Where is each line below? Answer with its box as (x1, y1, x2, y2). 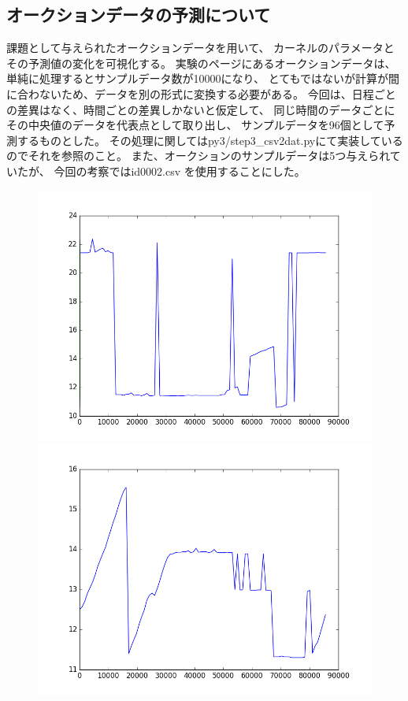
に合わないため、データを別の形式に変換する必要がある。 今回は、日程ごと (6, 85, 396, 102)
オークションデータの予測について (6, 2, 271, 27)
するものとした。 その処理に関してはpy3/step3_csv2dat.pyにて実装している (17, 132, 403, 148)
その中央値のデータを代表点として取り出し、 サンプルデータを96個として (6, 117, 384, 133)
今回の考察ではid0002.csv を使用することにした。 (54, 162, 306, 179)
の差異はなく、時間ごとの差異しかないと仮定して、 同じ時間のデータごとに (6, 101, 395, 117)
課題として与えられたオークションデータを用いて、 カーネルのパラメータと (6, 39, 395, 56)
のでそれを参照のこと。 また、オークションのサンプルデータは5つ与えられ (6, 147, 390, 164)
